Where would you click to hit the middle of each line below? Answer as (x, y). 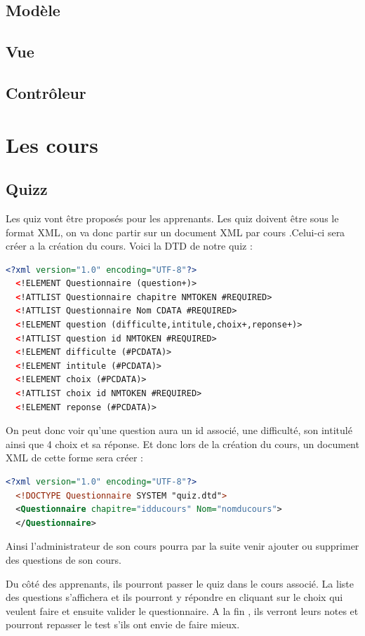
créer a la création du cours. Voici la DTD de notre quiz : (129, 246)
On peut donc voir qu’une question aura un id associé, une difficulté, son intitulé (179, 430)
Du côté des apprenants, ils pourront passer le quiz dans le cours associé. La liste (180, 583)
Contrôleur (46, 92)
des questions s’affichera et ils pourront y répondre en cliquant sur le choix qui (174, 597)
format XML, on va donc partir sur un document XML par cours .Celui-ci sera (175, 232)
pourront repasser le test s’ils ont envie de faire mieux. (123, 624)
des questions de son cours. (64, 559)
